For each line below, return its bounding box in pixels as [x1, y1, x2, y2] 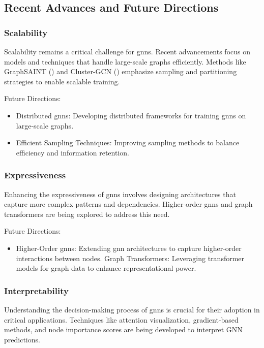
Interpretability [4, 284, 69, 297]
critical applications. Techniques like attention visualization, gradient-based [4, 314, 239, 325]
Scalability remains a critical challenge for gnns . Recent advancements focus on [4, 46, 250, 56]
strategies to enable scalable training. [4, 76, 120, 86]
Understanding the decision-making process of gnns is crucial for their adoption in [4, 304, 260, 314]
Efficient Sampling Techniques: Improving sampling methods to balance [16, 137, 240, 148]
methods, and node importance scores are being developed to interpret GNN [4, 324, 243, 335]
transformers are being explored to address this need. [4, 208, 170, 219]
